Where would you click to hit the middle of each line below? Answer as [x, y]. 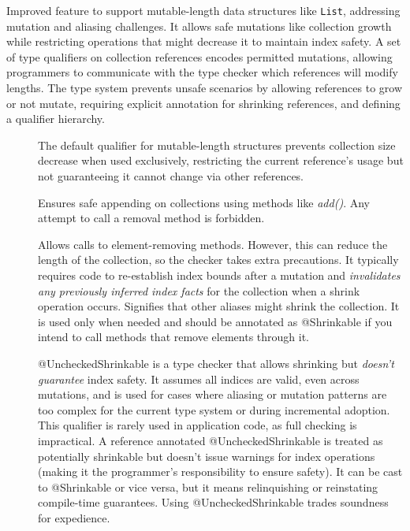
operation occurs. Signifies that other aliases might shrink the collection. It [219, 306]
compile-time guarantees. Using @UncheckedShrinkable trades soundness [213, 502]
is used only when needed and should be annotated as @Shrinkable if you [215, 321]
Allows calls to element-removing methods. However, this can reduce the [213, 244]
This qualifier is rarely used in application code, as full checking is [198, 425]
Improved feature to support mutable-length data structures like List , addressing [203, 10]
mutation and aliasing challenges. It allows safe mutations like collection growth [199, 26]
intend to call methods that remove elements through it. [173, 337]
